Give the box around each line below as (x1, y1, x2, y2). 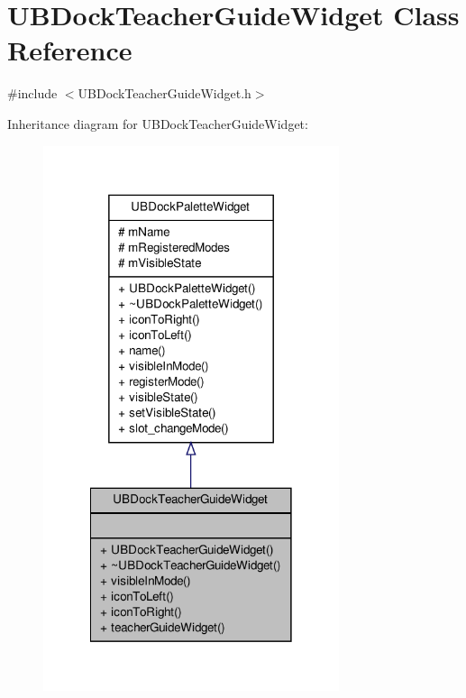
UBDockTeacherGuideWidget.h (78, 84, 251, 103)
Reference (7, 32, 132, 69)
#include (7, 84, 58, 103)
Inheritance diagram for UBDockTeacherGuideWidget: (7, 114, 308, 133)
